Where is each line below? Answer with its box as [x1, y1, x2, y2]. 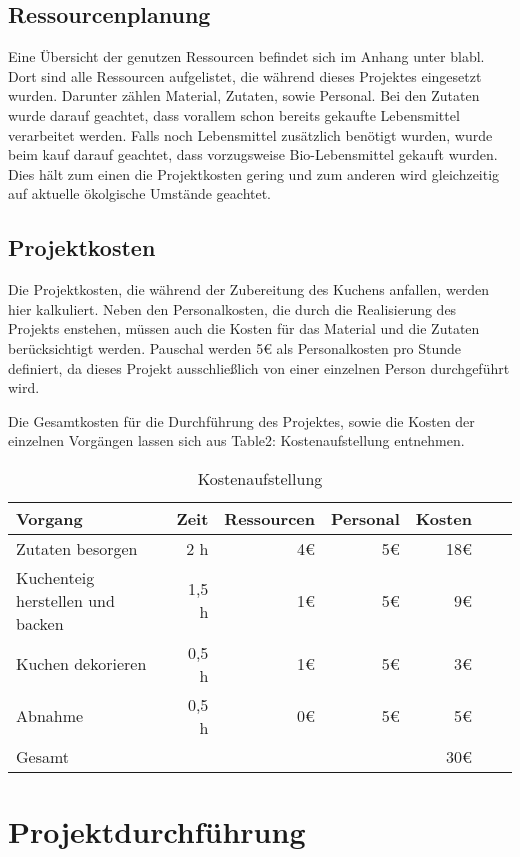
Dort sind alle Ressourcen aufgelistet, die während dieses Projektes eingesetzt [8, 65, 482, 86]
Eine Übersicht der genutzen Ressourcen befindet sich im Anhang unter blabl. [8, 46, 485, 67]
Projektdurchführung [8, 811, 306, 852]
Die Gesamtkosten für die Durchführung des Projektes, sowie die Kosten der [8, 410, 475, 431]
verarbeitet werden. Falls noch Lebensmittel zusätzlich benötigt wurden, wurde [8, 124, 493, 145]
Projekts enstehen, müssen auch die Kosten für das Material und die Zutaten [8, 318, 480, 339]
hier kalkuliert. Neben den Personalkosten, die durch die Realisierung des [8, 298, 457, 319]
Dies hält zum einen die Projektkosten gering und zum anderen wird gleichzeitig [8, 163, 500, 184]
